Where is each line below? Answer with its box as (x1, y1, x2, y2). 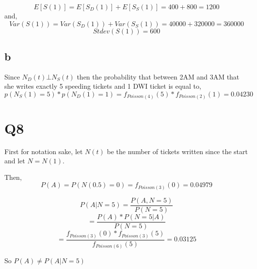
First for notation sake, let (4, 146, 83, 156)
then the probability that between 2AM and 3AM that (77, 71, 240, 81)
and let (4, 156, 25, 166)
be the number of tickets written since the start (107, 146, 248, 156)
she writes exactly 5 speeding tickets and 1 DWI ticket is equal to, (4, 81, 201, 91)
